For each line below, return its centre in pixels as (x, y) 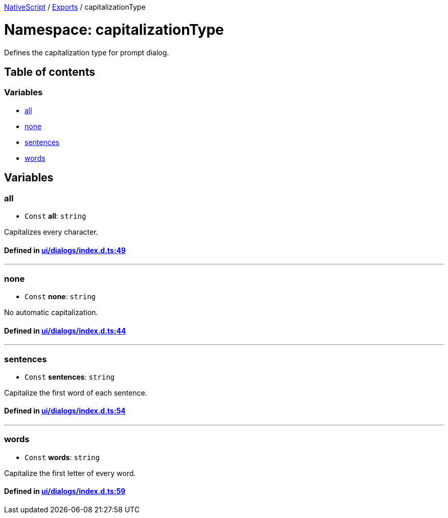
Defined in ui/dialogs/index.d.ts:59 (65, 491)
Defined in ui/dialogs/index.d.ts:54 (65, 411)
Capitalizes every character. (51, 232)
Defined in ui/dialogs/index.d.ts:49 (65, 250)
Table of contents (50, 72)
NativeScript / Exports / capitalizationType (75, 7)
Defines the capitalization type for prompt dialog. (87, 52)
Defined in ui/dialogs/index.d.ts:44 (65, 330)
